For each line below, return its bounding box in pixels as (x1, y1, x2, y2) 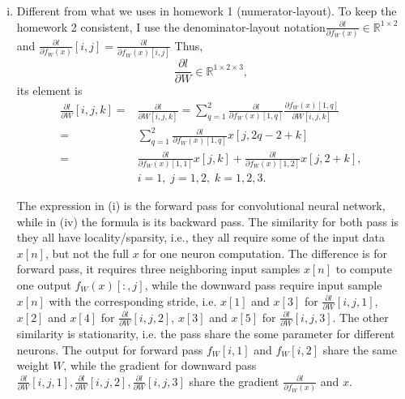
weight (16, 357, 49, 374)
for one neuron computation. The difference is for (143, 244, 387, 261)
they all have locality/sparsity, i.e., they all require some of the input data (16, 229, 385, 246)
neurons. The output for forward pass (16, 341, 203, 358)
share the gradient (189, 372, 279, 389)
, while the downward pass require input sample (144, 276, 382, 293)
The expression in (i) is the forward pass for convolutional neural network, (16, 196, 386, 213)
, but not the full (45, 244, 129, 261)
